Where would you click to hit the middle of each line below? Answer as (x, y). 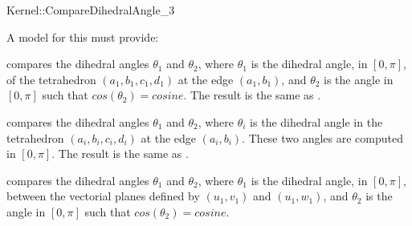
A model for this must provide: (83, 36)
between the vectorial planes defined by (103, 196)
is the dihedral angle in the (316, 121)
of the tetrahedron (51, 79)
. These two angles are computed (323, 137)
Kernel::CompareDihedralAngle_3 (91, 10)
